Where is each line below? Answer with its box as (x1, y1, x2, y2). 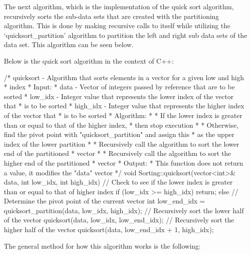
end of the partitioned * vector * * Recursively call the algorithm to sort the (4, 148, 231, 158)
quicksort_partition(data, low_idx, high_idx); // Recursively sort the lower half (4, 205, 244, 215)
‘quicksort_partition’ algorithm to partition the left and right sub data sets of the (4, 30, 247, 40)
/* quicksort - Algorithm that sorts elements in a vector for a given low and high (4, 72, 244, 82)
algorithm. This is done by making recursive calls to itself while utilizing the (4, 20, 231, 31)
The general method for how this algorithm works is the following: (4, 240, 201, 251)
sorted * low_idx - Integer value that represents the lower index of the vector (4, 91, 234, 101)
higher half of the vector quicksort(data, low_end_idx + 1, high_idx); (4, 224, 214, 235)
